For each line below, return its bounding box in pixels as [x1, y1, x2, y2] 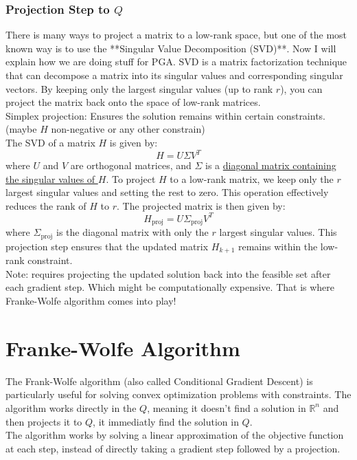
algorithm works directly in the [5, 400, 137, 415]
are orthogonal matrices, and [70, 158, 192, 173]
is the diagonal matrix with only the [56, 225, 209, 239]
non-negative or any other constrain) [51, 122, 205, 136]
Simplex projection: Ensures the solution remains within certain [5, 108, 274, 122]
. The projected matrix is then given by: [117, 198, 286, 212]
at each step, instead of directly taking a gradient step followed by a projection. [5, 441, 341, 455]
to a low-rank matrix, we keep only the [170, 171, 334, 186]
